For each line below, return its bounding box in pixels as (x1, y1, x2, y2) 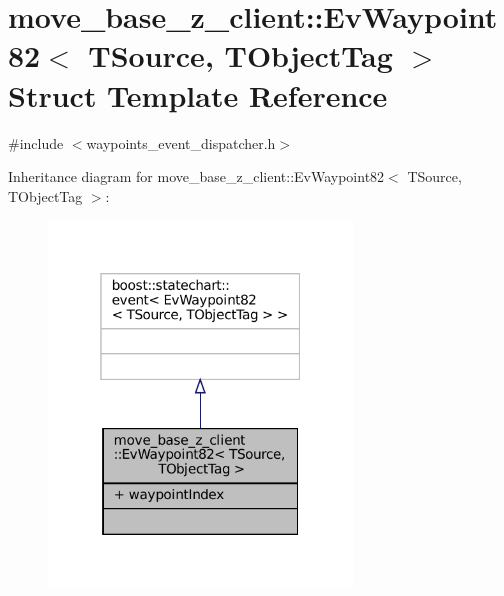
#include (8, 132, 64, 153)
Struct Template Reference (8, 74, 388, 115)
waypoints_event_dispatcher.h (86, 132, 276, 153)
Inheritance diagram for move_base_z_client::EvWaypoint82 (8, 166, 385, 187)
